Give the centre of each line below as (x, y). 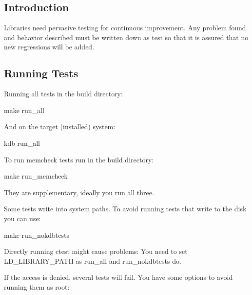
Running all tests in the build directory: (63, 94)
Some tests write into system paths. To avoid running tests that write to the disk (125, 209)
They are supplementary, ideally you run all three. (79, 192)
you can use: (22, 218)
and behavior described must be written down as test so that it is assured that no (126, 37)
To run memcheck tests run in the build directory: (79, 159)
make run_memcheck (36, 176)
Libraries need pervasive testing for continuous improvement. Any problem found (125, 28)
